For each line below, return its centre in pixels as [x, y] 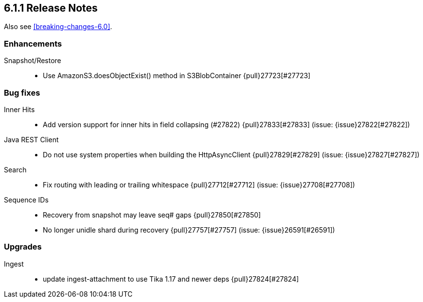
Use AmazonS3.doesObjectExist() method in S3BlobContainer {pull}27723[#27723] [177, 76]
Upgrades [23, 247]
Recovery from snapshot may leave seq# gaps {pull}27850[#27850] [152, 215]
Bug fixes [22, 92]
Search [15, 169]
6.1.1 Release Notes [51, 8]
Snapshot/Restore [33, 61]
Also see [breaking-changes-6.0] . [58, 27]
